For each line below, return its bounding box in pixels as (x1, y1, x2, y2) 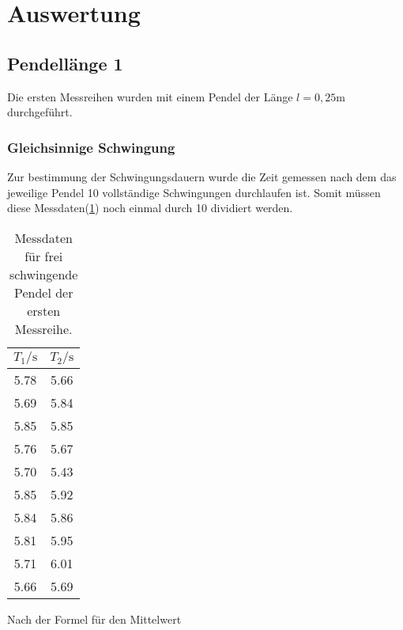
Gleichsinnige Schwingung (7, 137, 175, 157)
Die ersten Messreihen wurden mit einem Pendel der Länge (7, 88, 293, 104)
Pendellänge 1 (7, 51, 123, 75)
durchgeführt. (7, 104, 73, 120)
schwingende (9, 264, 78, 283)
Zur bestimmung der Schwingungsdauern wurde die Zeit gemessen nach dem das (7, 168, 397, 184)
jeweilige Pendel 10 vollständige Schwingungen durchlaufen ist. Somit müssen (7, 184, 381, 200)
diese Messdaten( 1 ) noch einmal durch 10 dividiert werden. (7, 199, 293, 216)
